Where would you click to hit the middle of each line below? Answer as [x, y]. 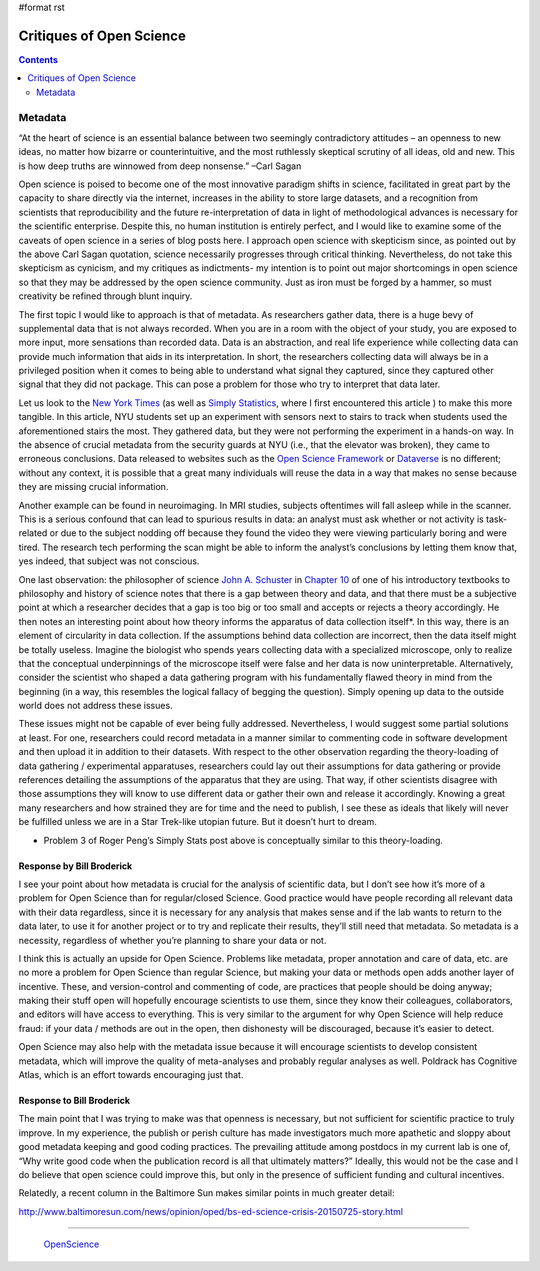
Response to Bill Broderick [74, 1101]
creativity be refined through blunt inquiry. [105, 296]
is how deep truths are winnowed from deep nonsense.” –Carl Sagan [160, 166]
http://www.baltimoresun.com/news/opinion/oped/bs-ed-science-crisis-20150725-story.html [211, 1211]
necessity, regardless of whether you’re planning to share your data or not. [172, 940]
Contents [38, 59]
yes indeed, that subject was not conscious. [109, 561]
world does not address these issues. [96, 706]
